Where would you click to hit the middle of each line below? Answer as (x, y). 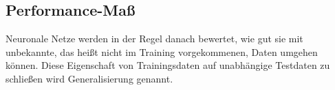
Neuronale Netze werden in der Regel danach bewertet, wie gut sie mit (154, 39)
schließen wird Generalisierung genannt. (89, 78)
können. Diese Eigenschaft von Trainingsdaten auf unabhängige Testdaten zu (168, 65)
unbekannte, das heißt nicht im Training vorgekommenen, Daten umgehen (162, 51)
